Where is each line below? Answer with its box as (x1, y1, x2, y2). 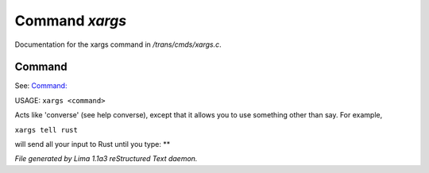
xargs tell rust (14, 125, 79, 134)
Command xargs (14, 12, 127, 29)
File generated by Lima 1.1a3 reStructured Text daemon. (14, 154, 198, 163)
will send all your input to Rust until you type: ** (14, 140, 171, 149)
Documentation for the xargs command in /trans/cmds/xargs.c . (14, 40, 222, 49)
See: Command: (14, 81, 68, 90)
